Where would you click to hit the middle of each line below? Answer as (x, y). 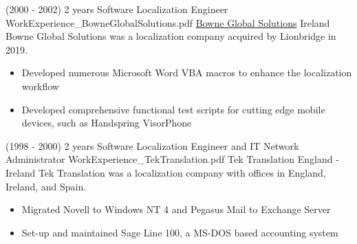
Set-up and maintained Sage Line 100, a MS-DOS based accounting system (180, 232)
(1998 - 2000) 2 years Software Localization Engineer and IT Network (152, 145)
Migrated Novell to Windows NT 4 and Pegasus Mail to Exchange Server (176, 209)
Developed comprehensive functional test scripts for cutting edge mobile (173, 109)
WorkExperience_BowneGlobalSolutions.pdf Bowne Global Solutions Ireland (168, 22)
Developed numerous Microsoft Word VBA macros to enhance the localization (187, 73)
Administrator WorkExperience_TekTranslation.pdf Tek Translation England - (172, 159)
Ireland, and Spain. (46, 186)
